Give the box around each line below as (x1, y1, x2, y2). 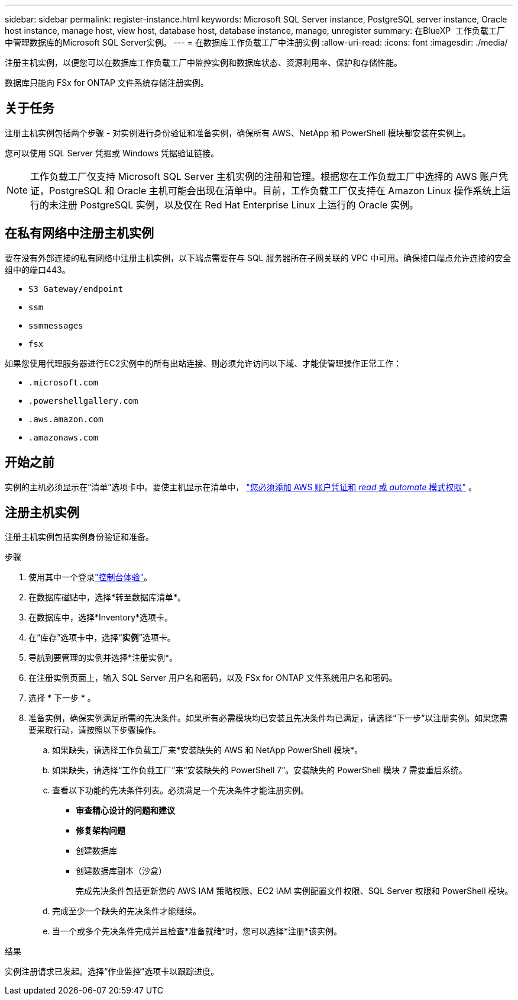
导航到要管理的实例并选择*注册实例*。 (28, 652, 178, 663)
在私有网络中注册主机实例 (5, 226, 154, 241)
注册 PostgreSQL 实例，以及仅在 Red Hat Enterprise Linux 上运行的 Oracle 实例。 (59, 198, 419, 211)
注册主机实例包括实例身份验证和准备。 (5, 532, 154, 542)
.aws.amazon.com (28, 414, 103, 424)
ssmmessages (28, 320, 83, 330)
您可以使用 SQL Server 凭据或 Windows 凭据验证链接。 (5, 147, 219, 158)
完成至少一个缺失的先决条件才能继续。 (52, 906, 201, 917)
